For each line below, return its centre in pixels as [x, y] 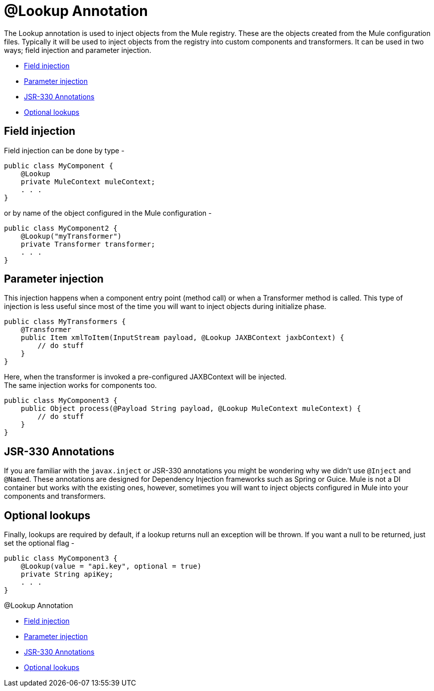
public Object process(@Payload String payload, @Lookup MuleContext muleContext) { [191, 409]
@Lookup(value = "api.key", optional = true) [111, 566]
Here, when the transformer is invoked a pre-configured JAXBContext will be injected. [145, 377]
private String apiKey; [67, 574]
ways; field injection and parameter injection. [78, 50]
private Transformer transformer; [88, 244]
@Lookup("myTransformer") [71, 236]
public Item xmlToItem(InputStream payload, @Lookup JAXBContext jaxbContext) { [182, 338]
